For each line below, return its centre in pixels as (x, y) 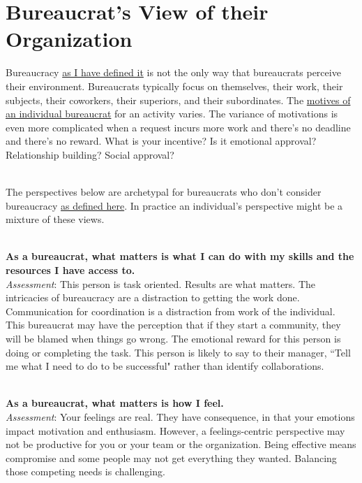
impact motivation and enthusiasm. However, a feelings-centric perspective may (175, 430)
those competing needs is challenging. (85, 471)
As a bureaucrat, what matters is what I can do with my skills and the (180, 256)
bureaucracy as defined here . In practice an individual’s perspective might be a (174, 205)
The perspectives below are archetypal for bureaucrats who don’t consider (164, 192)
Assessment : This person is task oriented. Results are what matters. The (161, 283)
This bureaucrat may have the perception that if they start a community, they (173, 325)
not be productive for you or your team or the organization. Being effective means (181, 444)
